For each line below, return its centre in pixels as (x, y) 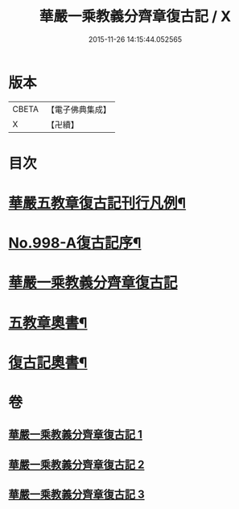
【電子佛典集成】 (78, 110)
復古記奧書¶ (48, 362)
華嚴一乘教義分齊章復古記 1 (76, 435)
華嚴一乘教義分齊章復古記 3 (76, 495)
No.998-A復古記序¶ (75, 243)
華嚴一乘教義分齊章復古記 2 (76, 464)
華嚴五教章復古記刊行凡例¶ (97, 203)
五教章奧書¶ (48, 323)
